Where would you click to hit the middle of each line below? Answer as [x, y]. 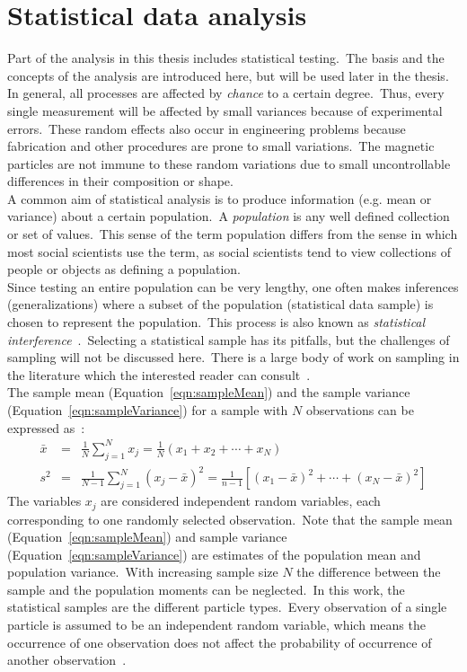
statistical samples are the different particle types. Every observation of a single [227, 607]
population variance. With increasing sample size [143, 572]
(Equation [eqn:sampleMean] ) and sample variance [147, 537]
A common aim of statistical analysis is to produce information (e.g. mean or [220, 198]
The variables [44, 501]
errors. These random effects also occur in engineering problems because [207, 128]
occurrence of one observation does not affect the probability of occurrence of [220, 642]
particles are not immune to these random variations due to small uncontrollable [229, 163]
